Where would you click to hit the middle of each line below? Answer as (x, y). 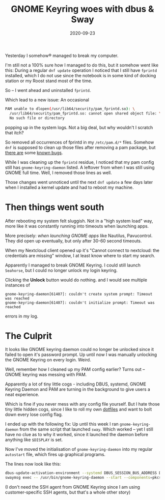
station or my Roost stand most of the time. (49, 81)
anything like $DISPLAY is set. (34, 440)
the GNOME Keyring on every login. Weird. (48, 360)
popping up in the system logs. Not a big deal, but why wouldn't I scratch (79, 127)
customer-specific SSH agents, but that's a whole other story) (68, 492)
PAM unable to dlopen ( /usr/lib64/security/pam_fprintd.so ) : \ (70, 109)
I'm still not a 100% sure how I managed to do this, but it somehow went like (82, 65)
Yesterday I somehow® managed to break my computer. (62, 56)
